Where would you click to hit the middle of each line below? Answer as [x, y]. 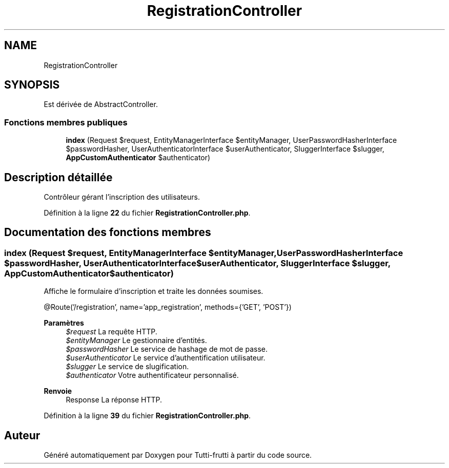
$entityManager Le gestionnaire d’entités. [136, 341]
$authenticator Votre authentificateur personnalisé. [152, 375]
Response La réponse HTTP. [114, 400]
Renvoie [58, 391]
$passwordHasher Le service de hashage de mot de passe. [167, 349]
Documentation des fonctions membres [108, 232]
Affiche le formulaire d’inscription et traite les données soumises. [154, 291]
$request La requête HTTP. [111, 332]
